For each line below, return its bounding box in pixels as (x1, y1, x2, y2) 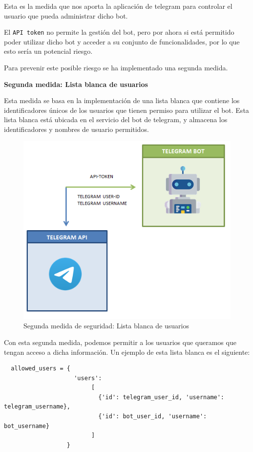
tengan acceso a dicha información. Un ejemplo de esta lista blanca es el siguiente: (4, 346, 250, 357)
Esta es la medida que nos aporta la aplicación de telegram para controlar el (4, 1, 232, 11)
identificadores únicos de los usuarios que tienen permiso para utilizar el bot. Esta (4, 105, 249, 115)
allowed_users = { (11, 365, 71, 372)
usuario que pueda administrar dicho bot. (4, 10, 128, 21)
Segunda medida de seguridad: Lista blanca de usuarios (23, 321, 189, 331)
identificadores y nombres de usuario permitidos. (4, 124, 149, 134)
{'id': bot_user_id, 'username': (98, 413, 207, 420)
